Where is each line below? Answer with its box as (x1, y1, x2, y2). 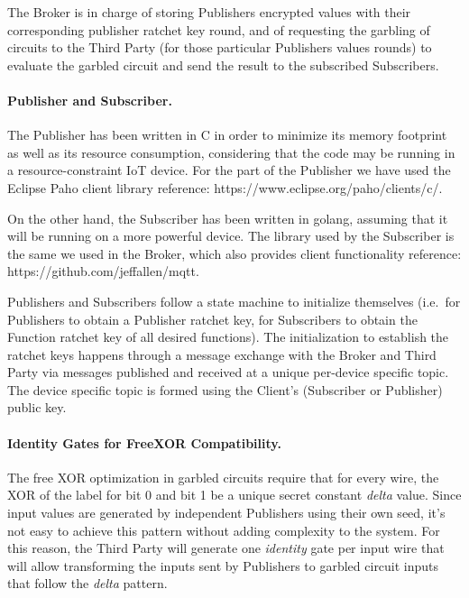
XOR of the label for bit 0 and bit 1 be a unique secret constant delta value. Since (7, 485, 462, 504)
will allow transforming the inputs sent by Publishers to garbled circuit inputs (7, 556, 439, 575)
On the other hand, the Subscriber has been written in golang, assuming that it (7, 208, 448, 227)
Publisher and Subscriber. (7, 90, 172, 109)
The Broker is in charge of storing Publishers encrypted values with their (7, 3, 411, 21)
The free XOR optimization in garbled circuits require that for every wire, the (7, 467, 439, 486)
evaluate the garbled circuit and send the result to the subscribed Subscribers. (7, 55, 439, 74)
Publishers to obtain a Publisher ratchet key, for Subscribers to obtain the (7, 309, 418, 328)
